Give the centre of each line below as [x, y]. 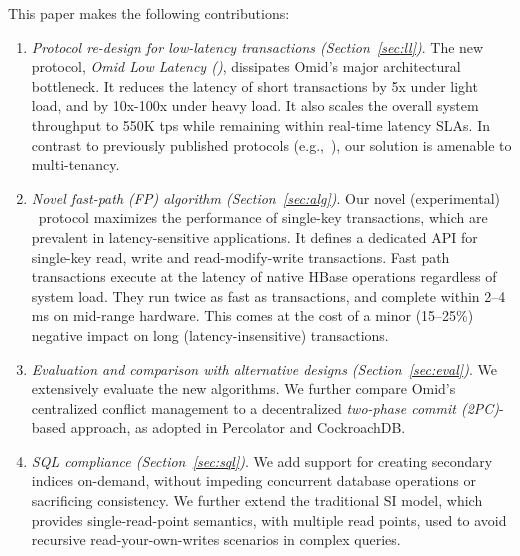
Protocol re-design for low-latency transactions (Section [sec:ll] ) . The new [257, 46]
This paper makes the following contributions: [149, 13]
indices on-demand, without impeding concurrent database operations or [253, 480]
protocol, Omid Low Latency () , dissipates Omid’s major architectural [246, 66]
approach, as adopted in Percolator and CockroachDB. [238, 427]
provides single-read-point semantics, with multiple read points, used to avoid [269, 519]
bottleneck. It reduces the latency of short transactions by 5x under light [254, 85]
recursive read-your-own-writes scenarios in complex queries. [216, 539]
